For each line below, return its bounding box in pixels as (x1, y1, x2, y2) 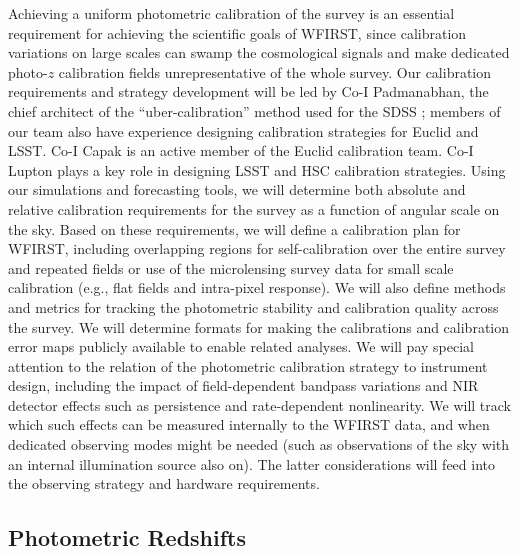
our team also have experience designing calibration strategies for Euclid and (8, 120, 479, 141)
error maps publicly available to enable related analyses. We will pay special (8, 336, 474, 357)
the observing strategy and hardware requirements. (8, 473, 320, 494)
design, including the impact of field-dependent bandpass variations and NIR (8, 375, 479, 396)
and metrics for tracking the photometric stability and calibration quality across (8, 296, 499, 317)
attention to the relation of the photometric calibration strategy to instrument (8, 355, 488, 376)
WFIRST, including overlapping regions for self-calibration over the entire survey (8, 238, 506, 259)
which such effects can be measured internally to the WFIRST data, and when (8, 414, 490, 435)
